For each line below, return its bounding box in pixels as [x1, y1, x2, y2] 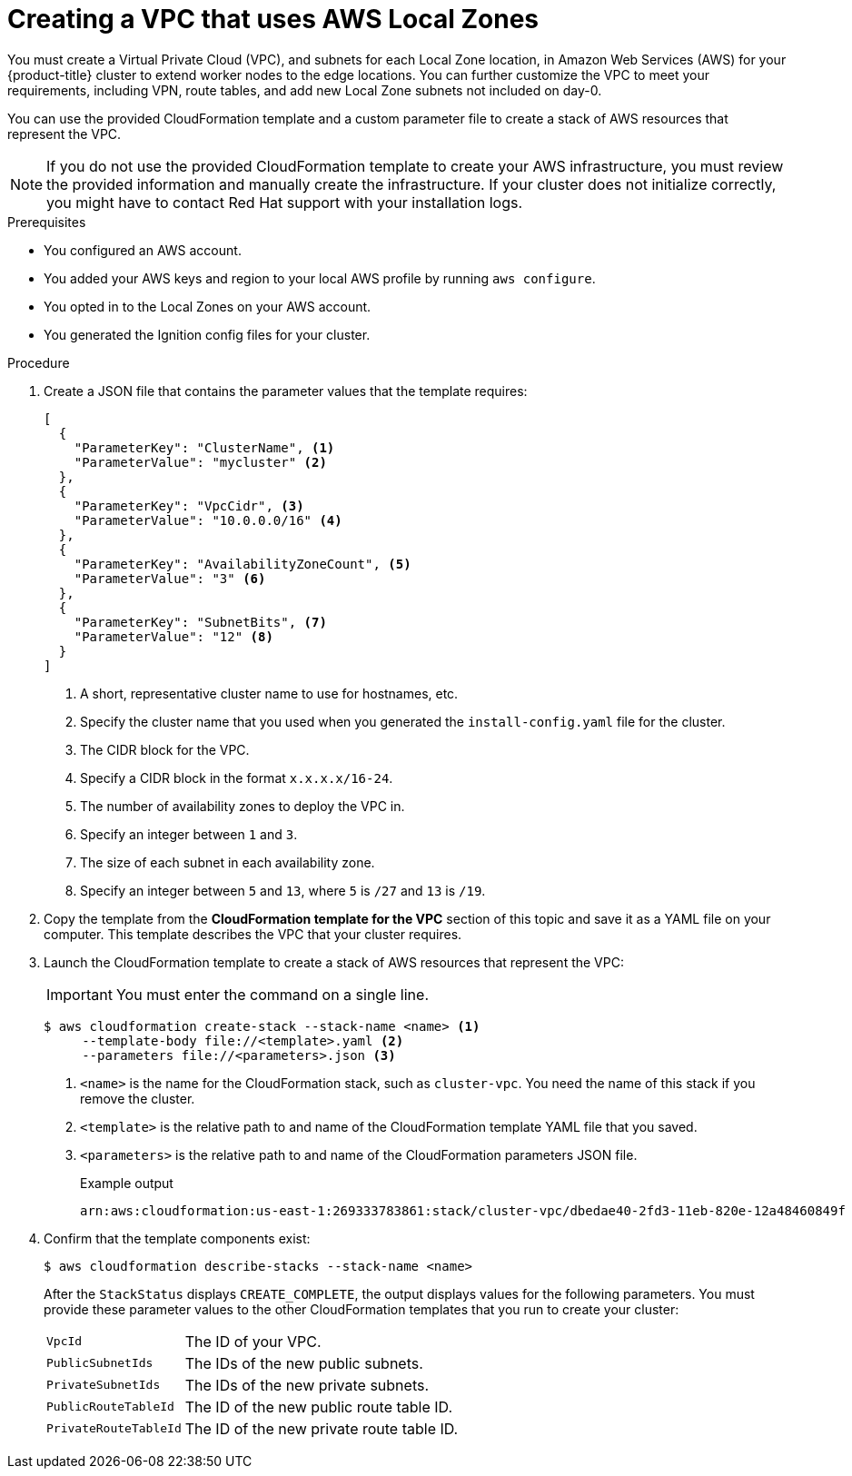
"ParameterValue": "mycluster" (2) [74, 454, 327, 470]
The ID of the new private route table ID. [184, 1419, 459, 1438]
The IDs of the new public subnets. [184, 1353, 423, 1372]
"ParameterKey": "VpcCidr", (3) [74, 498, 304, 513]
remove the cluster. [80, 1090, 195, 1106]
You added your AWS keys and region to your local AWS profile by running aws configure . [44, 270, 596, 286]
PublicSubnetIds [46, 1356, 154, 1371]
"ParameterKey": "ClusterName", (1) [74, 440, 335, 455]
